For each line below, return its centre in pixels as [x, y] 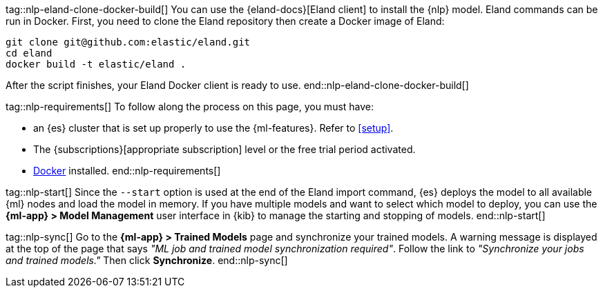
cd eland [29, 53]
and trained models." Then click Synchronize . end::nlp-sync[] [147, 260]
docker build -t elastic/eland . [96, 64]
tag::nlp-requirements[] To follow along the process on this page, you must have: [190, 107]
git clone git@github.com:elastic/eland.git [128, 42]
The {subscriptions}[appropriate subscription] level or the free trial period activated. [224, 149]
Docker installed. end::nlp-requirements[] [127, 171]
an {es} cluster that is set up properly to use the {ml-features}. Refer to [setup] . [213, 128]
